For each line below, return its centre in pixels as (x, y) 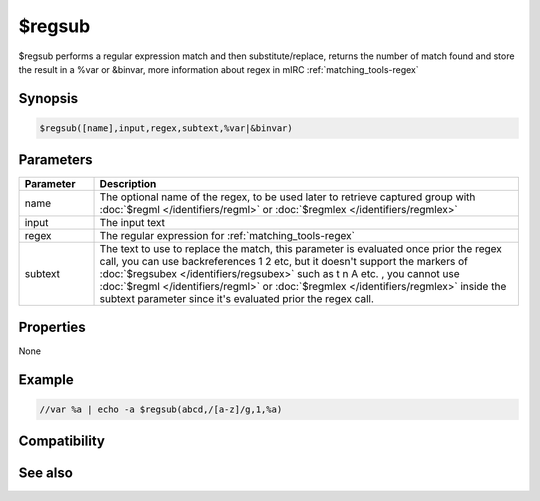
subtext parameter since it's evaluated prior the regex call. (237, 299)
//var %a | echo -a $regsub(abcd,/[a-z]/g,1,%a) (161, 409)
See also (46, 473)
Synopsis (48, 98)
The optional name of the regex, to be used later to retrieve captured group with (287, 197)
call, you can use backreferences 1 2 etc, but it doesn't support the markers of (284, 262)
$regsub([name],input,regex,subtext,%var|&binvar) (166, 128)
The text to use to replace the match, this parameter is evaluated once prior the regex (300, 249)
